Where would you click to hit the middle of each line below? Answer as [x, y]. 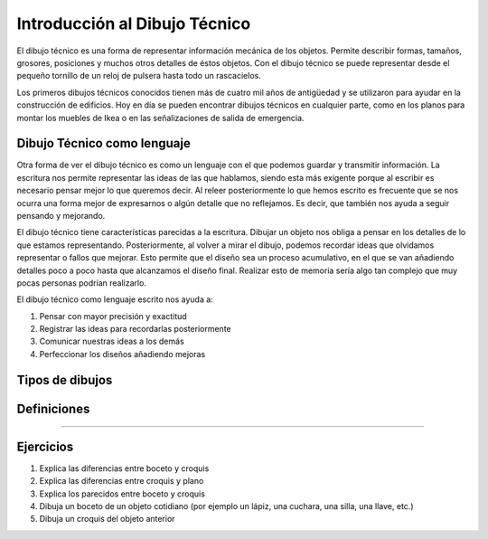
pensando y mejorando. [61, 215]
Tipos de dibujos [65, 380]
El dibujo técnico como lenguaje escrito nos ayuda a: [115, 299]
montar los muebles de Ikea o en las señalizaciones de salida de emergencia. [160, 118]
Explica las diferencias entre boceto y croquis [124, 468]
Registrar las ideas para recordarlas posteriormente [136, 329]
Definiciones [53, 408]
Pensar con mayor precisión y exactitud [113, 316]
